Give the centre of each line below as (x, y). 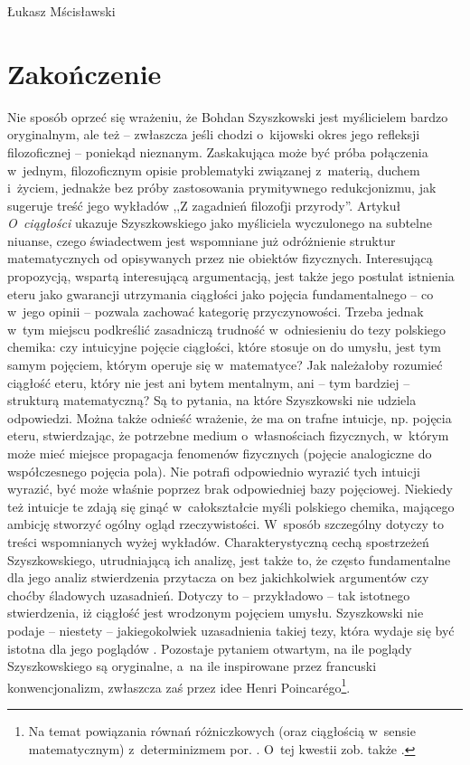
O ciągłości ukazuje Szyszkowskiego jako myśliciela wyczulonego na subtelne (220, 223)
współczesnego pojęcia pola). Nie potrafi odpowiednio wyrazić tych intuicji (214, 471)
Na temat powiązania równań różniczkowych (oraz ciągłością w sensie (222, 730)
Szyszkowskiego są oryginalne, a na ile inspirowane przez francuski (192, 666)
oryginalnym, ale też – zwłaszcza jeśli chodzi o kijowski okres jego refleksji (214, 134)
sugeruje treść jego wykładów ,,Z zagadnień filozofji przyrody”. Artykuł (204, 205)
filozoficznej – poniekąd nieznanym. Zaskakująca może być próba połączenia (218, 151)
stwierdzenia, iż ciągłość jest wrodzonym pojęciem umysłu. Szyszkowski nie (216, 613)
